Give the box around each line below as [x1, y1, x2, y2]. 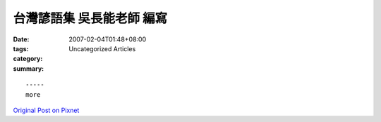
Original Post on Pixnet [13, 106, 80, 114]
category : [13, 55, 43, 63]
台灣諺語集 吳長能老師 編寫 [13, 11, 168, 26]
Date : [13, 35, 30, 43]
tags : [13, 44, 29, 53]
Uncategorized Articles [68, 44, 136, 53]
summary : [13, 64, 44, 73]
